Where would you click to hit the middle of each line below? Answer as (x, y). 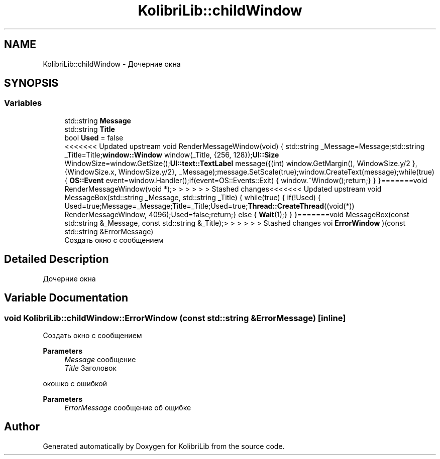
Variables (23, 103)
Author (22, 427)
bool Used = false (94, 137)
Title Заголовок (90, 368)
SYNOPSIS (31, 83)
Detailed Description (57, 259)
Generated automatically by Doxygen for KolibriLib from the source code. (164, 446)
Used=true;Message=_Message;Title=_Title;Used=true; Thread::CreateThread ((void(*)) (209, 206)
